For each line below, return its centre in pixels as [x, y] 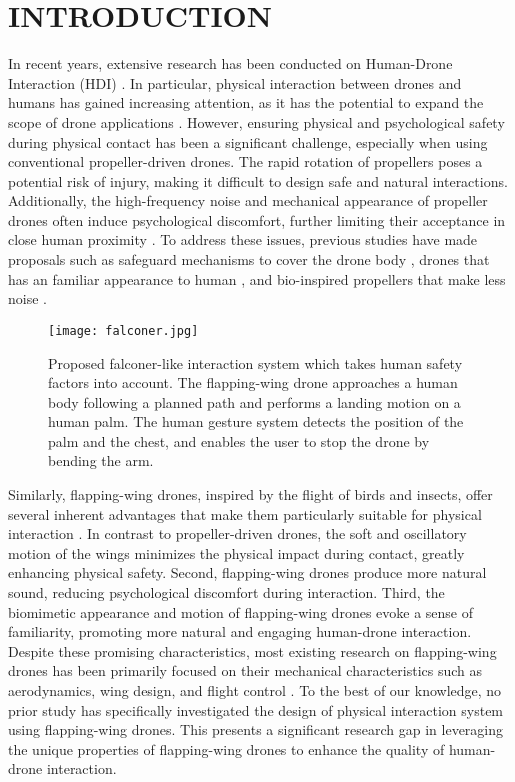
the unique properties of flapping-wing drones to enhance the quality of [226, 748]
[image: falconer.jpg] [123, 330]
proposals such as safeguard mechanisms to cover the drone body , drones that [249, 259]
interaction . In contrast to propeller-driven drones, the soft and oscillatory [237, 533]
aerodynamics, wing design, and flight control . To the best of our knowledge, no [255, 690]
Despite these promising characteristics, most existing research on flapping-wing [252, 650]
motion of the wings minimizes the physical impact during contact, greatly [236, 552]
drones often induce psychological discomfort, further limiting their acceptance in [257, 219]
